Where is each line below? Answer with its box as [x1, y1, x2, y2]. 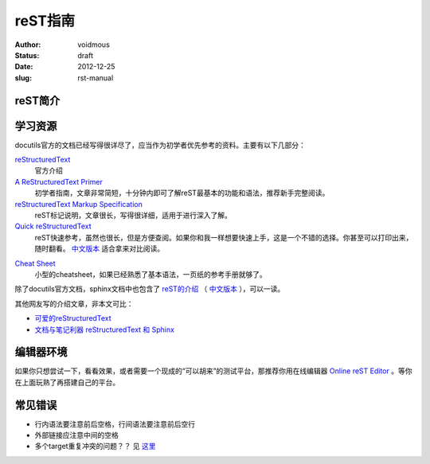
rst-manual [77, 72, 114, 83]
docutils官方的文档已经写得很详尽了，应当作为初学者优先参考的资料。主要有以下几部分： [14, 140, 306, 150]
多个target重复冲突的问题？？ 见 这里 [34, 442, 156, 451]
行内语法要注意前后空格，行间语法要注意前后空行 [34, 419, 195, 429]
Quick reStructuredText [14, 221, 92, 231]
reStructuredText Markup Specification [14, 199, 143, 209]
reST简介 [14, 94, 61, 107]
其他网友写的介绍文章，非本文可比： [14, 298, 134, 308]
